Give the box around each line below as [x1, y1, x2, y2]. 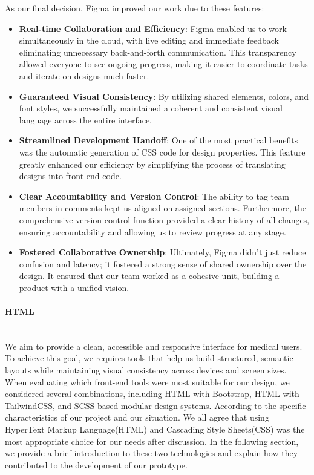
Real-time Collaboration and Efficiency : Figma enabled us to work [19, 22, 287, 34]
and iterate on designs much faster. [19, 69, 149, 82]
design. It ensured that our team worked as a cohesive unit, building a [19, 269, 280, 282]
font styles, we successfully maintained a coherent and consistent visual [19, 102, 283, 114]
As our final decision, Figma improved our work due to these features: [5, 2, 264, 14]
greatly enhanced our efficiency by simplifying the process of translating [19, 157, 286, 170]
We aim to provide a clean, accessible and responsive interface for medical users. [5, 339, 303, 352]
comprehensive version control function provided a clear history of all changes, [19, 213, 310, 226]
